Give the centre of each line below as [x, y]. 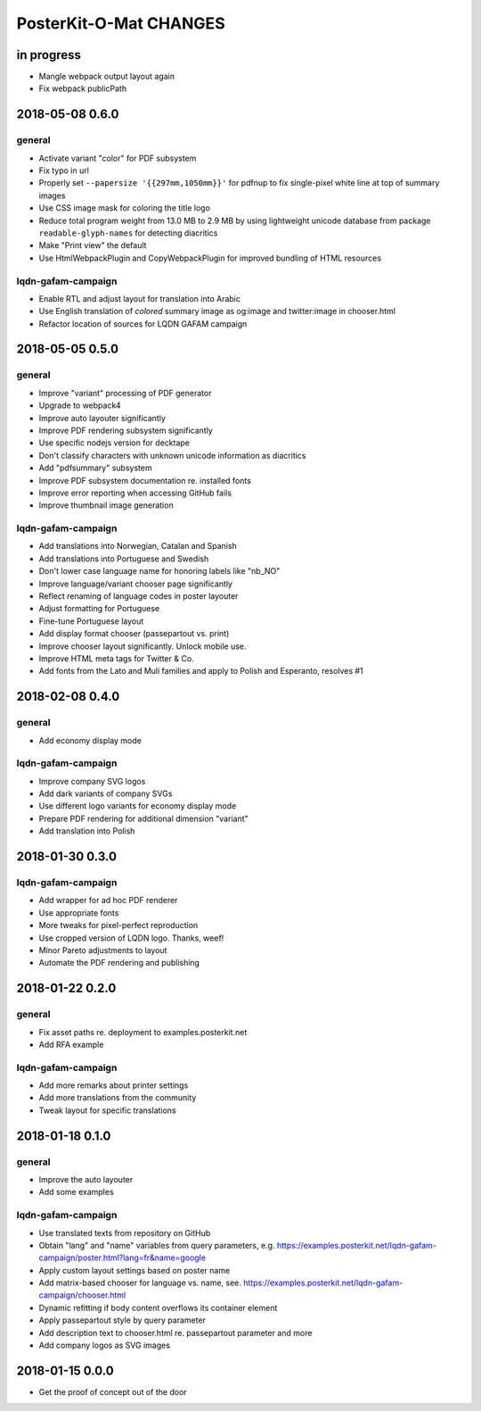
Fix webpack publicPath [83, 88]
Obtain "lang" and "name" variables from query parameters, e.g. [157, 1245]
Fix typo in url [64, 170]
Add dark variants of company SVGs [106, 793]
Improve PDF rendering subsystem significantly [126, 430]
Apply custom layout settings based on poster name [135, 1270]
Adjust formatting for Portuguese [99, 609]
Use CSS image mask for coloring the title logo [125, 208]
